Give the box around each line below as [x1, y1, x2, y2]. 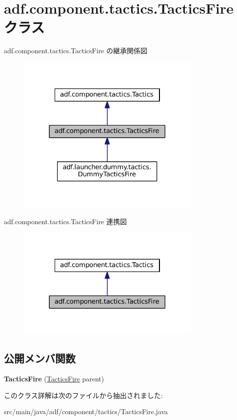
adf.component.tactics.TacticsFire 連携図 [4, 216, 127, 226]
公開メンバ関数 [4, 351, 76, 366]
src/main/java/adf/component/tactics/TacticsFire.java [4, 406, 168, 417]
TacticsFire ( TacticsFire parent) [4, 373, 104, 383]
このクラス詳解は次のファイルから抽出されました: [4, 390, 163, 400]
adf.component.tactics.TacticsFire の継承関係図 [4, 45, 147, 56]
